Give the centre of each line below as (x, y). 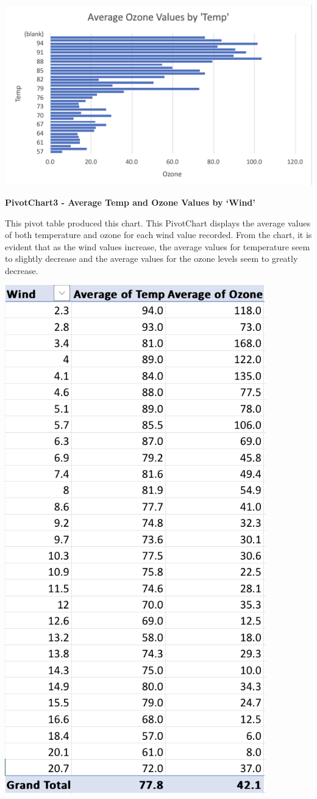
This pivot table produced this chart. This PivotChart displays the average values (158, 222)
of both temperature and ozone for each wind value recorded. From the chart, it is (158, 235)
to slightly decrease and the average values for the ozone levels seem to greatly (151, 258)
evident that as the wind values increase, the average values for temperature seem (158, 246)
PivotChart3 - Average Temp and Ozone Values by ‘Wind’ (130, 202)
